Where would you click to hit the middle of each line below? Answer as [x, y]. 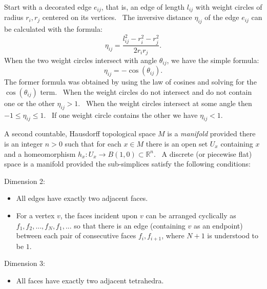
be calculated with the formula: [53, 29]
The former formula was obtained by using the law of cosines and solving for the [130, 82]
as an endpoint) [218, 225]
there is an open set [177, 144]
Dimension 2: [25, 181]
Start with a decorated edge [48, 7]
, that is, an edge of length [143, 7]
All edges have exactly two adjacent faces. [82, 198]
